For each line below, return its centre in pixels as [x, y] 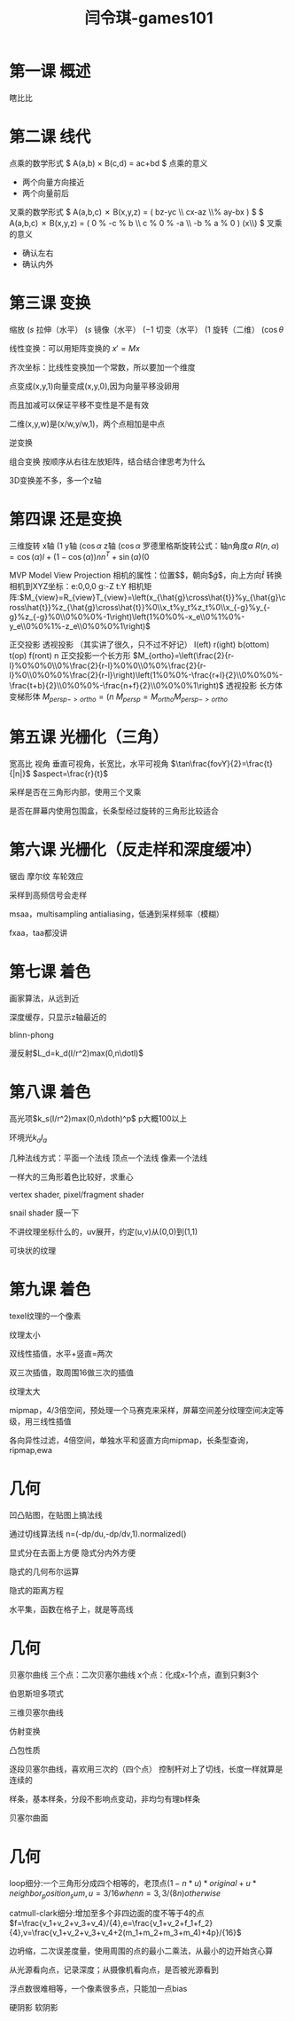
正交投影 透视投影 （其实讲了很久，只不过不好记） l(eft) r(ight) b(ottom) [140, 645]
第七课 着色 [50, 972]
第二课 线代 [50, 137]
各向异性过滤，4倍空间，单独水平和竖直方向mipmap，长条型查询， [131, 1440]
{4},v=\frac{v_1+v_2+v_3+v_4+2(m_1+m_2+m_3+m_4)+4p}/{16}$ [125, 1933]
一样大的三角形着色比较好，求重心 [71, 1176]
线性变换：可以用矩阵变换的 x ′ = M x [74, 348]
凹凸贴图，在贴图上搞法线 [56, 1514]
